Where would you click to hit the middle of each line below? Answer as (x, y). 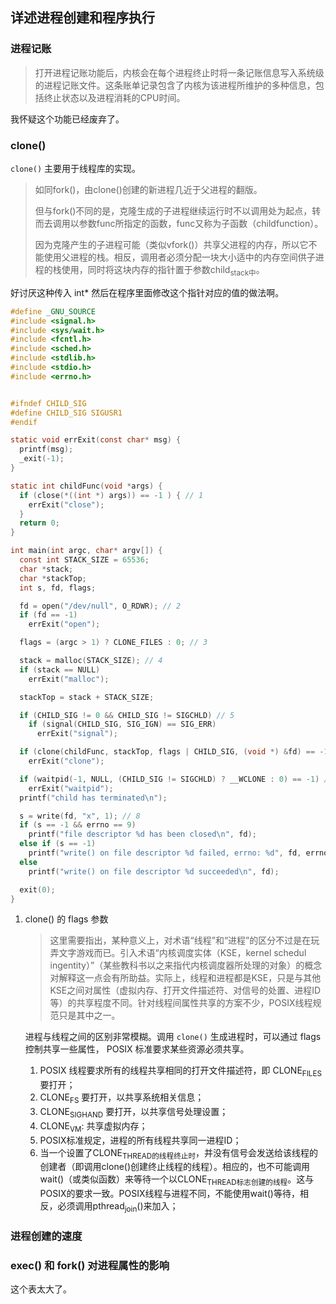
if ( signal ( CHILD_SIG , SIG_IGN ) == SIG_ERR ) (122, 724)
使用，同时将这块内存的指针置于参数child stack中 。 (163, 270)
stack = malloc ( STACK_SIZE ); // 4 (91, 661)
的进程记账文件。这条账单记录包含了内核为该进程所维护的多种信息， (175, 85)
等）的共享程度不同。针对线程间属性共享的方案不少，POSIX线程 (181, 1003)
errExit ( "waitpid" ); (71, 788)
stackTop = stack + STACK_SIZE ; (87, 697)
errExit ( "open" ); (64, 624)
